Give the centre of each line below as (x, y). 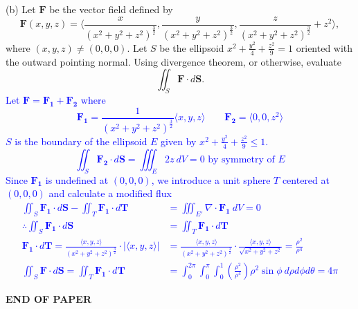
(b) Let (21, 9)
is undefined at (77, 179)
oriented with (324, 47)
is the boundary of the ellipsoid (81, 141)
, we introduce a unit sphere (211, 179)
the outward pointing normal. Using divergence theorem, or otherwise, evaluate (173, 61)
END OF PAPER (48, 298)
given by (179, 141)
